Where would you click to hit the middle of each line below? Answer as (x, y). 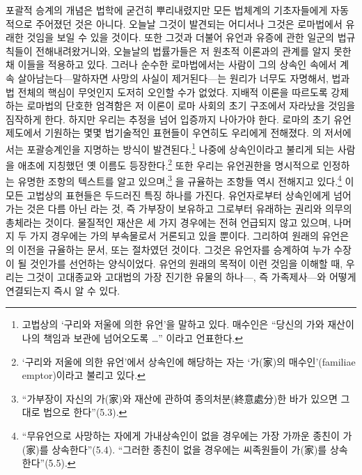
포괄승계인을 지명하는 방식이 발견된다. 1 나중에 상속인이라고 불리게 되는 (181, 148)
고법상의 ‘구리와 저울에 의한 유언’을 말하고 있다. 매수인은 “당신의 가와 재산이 (188, 324)
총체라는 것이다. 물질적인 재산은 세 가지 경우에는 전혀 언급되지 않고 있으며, (168, 222)
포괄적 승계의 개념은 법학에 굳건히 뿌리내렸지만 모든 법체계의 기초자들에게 (167, 10)
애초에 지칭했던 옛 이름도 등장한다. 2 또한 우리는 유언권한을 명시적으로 (168, 164)
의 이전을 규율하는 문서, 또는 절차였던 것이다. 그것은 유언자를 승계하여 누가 (168, 250)
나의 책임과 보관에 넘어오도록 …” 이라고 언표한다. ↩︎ (132, 338)
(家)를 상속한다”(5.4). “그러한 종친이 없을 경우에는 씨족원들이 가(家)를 (174, 449)
